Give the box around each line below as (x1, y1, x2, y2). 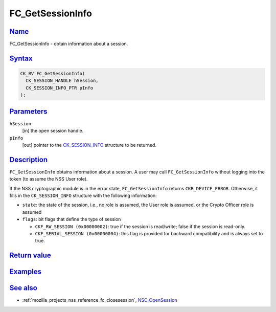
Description (9, 155, 48, 164)
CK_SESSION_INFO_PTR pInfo (26, 85, 94, 91)
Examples (9, 268, 42, 276)
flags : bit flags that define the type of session (22, 216, 121, 222)
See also (9, 284, 38, 293)
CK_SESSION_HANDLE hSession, (26, 78, 99, 84)
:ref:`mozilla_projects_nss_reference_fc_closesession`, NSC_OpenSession (22, 297, 177, 303)
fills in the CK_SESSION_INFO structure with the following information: (9, 192, 157, 198)
